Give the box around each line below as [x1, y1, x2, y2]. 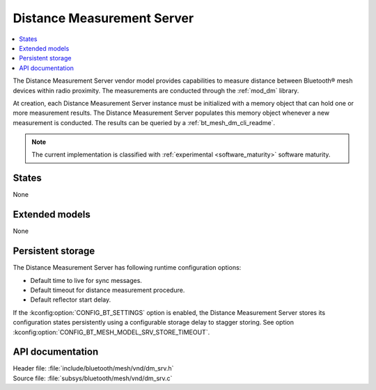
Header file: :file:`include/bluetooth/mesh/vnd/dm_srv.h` [13, 364, 174, 373]
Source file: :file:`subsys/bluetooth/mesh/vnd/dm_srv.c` [13, 374, 173, 382]
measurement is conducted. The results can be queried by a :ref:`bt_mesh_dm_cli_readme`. [13, 118, 275, 127]
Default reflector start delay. [30, 295, 111, 304]
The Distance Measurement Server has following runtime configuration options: [13, 263, 242, 272]
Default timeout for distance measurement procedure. [30, 286, 185, 294]
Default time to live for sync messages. [30, 276, 143, 284]
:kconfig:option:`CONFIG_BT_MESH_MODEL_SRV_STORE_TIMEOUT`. [13, 327, 210, 336]
